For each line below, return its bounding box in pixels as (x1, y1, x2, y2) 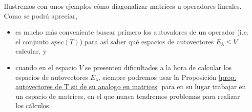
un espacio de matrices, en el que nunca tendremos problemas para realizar (15, 91, 240, 101)
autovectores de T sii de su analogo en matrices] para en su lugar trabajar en (15, 81, 246, 92)
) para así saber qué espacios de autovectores (80, 36, 214, 46)
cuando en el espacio (15, 62, 77, 72)
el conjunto (15, 36, 49, 46)
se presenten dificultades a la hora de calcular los (85, 62, 232, 72)
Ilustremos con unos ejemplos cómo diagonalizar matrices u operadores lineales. (4, 1, 242, 11)
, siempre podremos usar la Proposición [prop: (98, 72, 236, 82)
